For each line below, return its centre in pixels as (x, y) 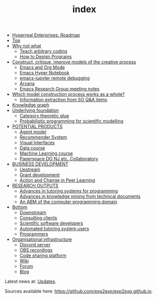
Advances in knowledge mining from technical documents (80, 196)
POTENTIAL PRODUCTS (37, 126)
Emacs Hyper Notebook (44, 73)
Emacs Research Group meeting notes (59, 89)
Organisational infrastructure (42, 239)
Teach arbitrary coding (43, 51)
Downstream (33, 212)
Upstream (30, 169)
